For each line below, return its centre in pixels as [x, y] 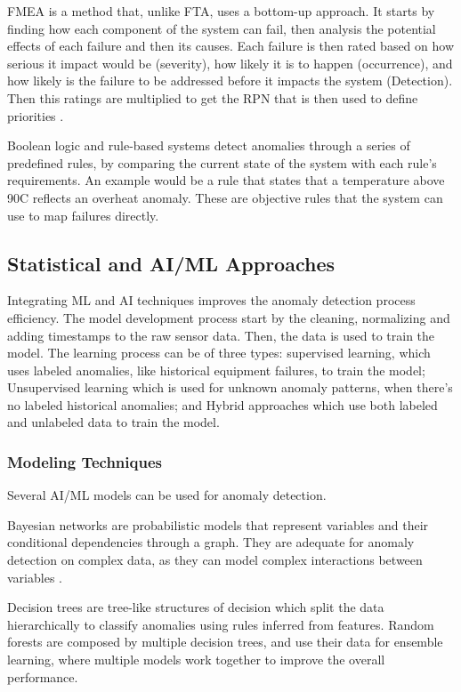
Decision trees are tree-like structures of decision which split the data [196, 607]
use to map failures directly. [83, 215]
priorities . [36, 115]
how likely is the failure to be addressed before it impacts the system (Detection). [230, 80]
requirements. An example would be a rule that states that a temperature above [226, 180]
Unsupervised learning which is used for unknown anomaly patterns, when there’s [230, 387]
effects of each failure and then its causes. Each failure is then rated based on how [231, 46]
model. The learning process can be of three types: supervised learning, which [219, 353]
